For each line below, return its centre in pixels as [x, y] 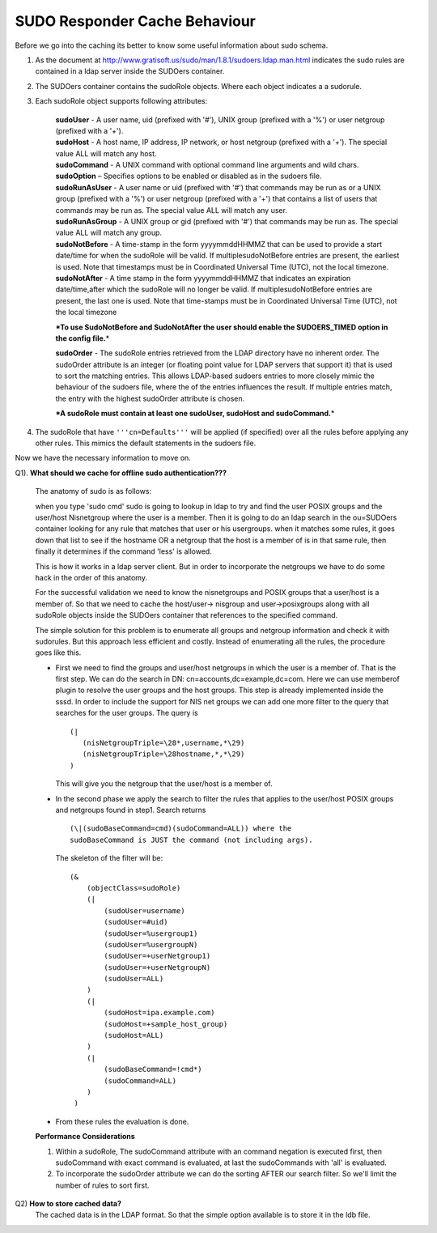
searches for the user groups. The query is [127, 713]
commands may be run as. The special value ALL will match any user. [171, 210]
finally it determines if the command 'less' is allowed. [123, 551]
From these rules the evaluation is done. [122, 1121]
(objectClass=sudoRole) [134, 888]
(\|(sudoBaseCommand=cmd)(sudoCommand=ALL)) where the [181, 829]
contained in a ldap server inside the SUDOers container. [130, 71]
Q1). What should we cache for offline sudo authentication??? [121, 473]
